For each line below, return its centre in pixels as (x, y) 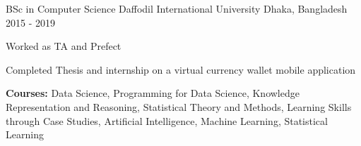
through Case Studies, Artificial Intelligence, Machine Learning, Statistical (167, 120)
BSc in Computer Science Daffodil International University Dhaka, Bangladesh (177, 8)
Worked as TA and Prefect (64, 46)
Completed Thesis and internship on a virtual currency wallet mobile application (181, 69)
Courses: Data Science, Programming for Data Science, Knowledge (153, 93)
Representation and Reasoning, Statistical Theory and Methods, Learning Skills (179, 106)
